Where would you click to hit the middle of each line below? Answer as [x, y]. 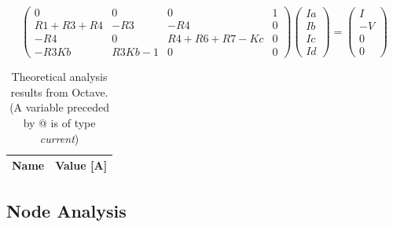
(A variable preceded [59, 107]
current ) [59, 138]
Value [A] [81, 165]
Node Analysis [66, 210]
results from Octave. [59, 92]
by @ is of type [59, 122]
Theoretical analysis [59, 77]
